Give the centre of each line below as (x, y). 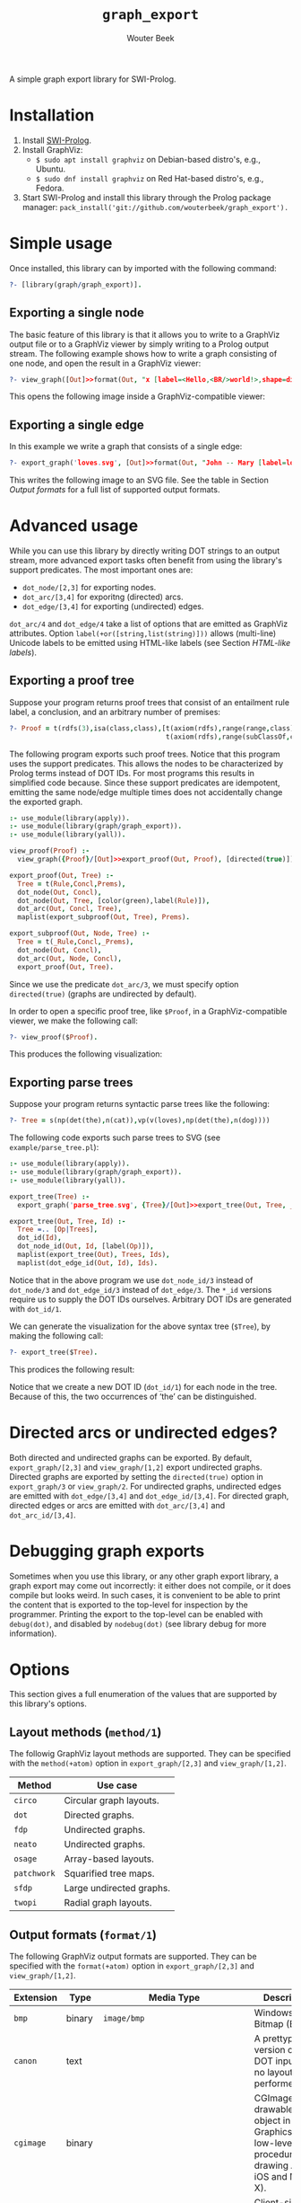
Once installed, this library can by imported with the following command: (143, 268)
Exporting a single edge (77, 425)
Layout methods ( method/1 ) (86, 1732)
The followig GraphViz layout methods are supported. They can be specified (150, 1754)
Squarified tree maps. (109, 1873)
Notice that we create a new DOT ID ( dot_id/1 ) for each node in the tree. (143, 1386)
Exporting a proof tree (72, 681)
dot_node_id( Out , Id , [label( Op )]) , (86, 1246)
